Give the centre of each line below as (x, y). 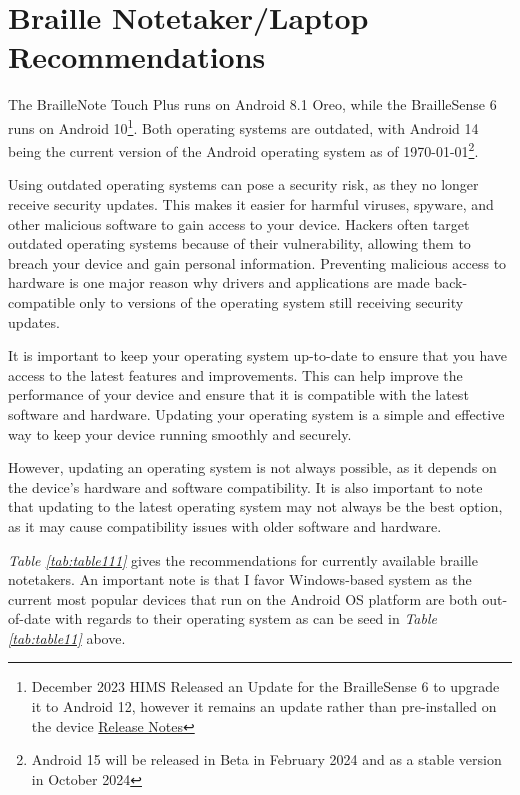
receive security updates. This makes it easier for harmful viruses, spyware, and (251, 204)
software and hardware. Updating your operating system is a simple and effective (256, 413)
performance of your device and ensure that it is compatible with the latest (238, 394)
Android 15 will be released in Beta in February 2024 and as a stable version (266, 759)
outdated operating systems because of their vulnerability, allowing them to (239, 243)
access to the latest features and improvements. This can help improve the (235, 374)
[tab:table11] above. (67, 637)
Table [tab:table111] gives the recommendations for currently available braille (243, 559)
